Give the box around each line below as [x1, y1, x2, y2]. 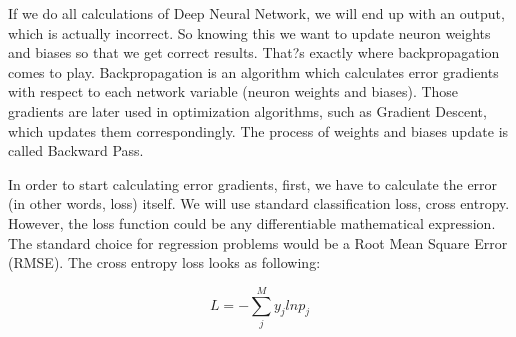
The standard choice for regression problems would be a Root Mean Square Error [8, 232, 508, 253]
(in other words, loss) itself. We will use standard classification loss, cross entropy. [8, 193, 510, 214]
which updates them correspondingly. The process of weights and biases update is [8, 120, 509, 141]
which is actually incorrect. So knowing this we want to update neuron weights [8, 22, 491, 43]
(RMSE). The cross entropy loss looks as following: [8, 252, 321, 273]
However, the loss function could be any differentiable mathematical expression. [8, 212, 496, 233]
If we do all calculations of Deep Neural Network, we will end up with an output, [8, 3, 505, 23]
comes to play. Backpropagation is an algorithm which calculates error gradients [8, 61, 499, 82]
